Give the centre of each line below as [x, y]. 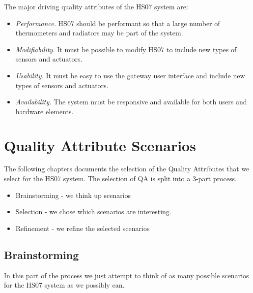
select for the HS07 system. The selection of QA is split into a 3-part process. [120, 179]
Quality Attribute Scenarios [100, 145]
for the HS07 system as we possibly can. [64, 285]
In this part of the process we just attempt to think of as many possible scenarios [126, 275]
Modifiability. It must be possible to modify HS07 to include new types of [126, 49]
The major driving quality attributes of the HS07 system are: [96, 6]
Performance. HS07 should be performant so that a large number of [118, 23]
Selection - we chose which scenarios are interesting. [93, 212]
